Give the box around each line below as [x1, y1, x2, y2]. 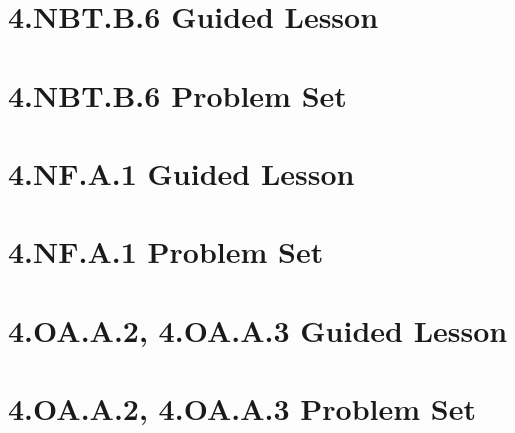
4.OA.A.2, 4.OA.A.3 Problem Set [8, 388, 476, 429]
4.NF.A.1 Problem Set [8, 231, 324, 272]
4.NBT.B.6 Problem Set [8, 74, 347, 115]
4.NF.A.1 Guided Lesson [8, 152, 355, 193]
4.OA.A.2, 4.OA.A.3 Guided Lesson [8, 309, 508, 350]
